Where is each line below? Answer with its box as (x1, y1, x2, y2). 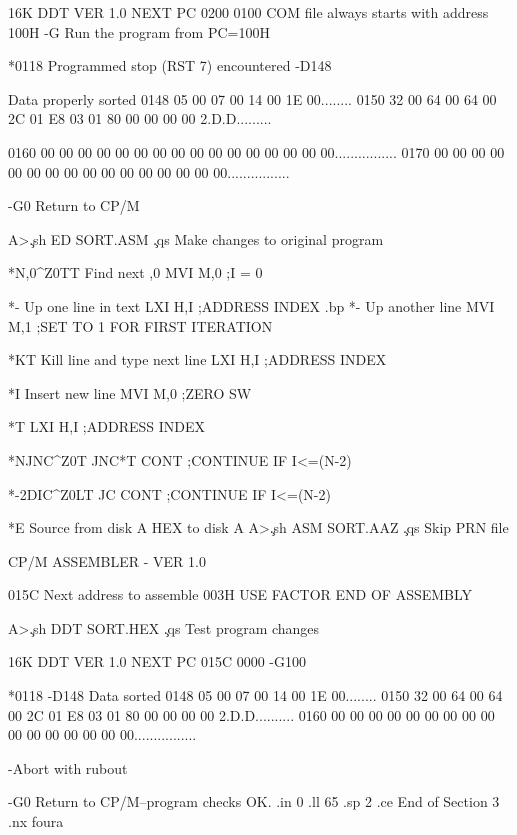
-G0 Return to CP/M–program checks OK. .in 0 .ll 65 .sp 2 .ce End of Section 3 (8, 791, 500, 812)
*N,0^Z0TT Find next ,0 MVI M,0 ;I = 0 (8, 262, 263, 283)
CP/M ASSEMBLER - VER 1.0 (8, 550, 206, 571)
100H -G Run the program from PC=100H (8, 21, 270, 42)
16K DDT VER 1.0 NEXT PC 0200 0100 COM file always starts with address (8, 2, 489, 22)
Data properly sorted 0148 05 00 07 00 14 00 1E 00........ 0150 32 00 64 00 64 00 (8, 88, 497, 109)
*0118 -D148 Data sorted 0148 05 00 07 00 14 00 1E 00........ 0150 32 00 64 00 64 (8, 685, 503, 706)
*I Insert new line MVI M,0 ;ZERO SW (8, 382, 252, 403)
